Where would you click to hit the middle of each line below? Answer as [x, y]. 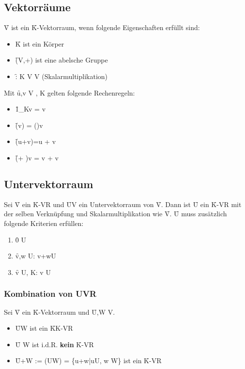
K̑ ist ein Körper [40, 43]
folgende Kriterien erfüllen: [44, 223]
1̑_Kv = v [31, 109]
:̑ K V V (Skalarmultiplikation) [61, 76]
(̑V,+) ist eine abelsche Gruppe [61, 60]
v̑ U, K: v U [33, 272]
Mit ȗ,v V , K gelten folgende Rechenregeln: [69, 92]
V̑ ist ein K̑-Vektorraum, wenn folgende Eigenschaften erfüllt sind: [102, 27]
